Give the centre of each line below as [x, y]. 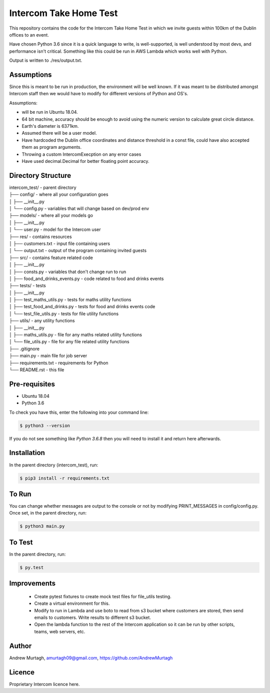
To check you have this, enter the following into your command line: [79, 412]
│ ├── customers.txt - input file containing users [59, 244]
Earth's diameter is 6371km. [50, 126]
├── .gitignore [24, 349]
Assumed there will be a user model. [59, 133]
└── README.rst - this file [37, 370]
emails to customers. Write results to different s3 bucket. [92, 618]
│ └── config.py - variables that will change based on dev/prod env [79, 208]
